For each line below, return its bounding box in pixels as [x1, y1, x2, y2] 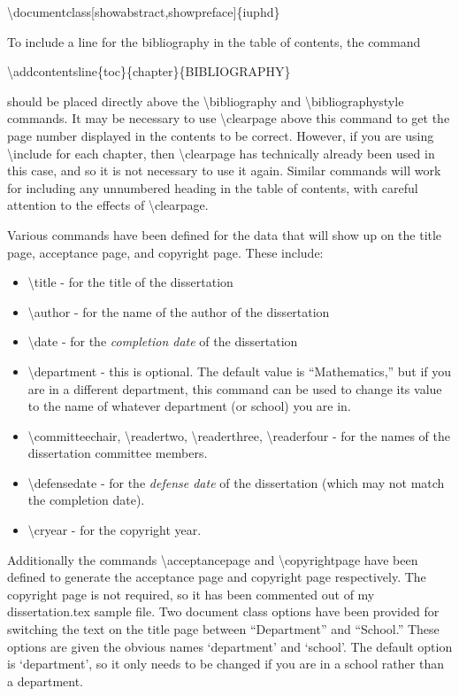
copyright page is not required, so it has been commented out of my [7, 584, 375, 603]
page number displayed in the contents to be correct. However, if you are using [7, 126, 434, 144]
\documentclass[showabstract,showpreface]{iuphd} [7, 3, 280, 20]
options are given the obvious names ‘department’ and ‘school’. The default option [7, 637, 453, 655]
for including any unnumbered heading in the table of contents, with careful [7, 178, 418, 197]
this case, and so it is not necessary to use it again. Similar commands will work [7, 161, 441, 180]
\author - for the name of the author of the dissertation [27, 302, 330, 321]
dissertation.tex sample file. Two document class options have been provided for [7, 602, 440, 621]
